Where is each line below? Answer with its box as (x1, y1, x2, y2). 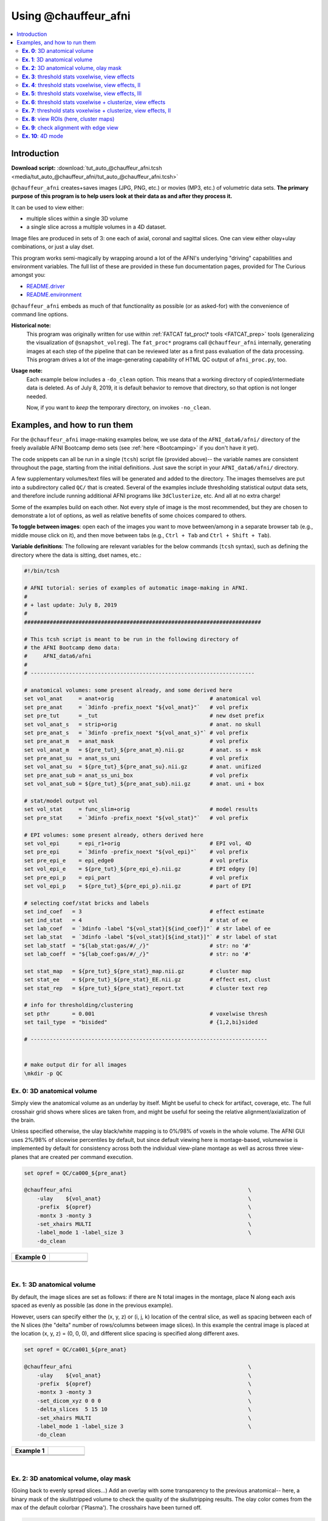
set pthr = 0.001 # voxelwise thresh (24, 1010, 268, 1017)
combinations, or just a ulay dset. (11, 243, 94, 251)
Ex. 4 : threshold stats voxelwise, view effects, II (22, 81, 141, 88)
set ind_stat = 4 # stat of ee (24, 916, 248, 924)
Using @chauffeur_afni (11, 9, 131, 23)
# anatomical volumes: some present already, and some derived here (24, 686, 233, 694)
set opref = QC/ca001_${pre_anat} (24, 1346, 127, 1353)
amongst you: (11, 271, 46, 279)
